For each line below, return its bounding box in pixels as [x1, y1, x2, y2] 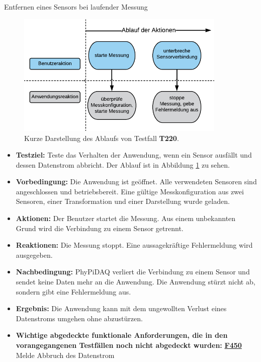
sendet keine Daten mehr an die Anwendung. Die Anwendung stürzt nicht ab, [16, 276, 255, 287]
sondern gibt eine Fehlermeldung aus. [16, 286, 131, 297]
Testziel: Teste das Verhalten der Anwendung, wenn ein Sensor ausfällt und [16, 150, 252, 160]
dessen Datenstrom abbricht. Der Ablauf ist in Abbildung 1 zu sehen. [16, 159, 230, 170]
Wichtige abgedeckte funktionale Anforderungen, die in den [16, 330, 228, 340]
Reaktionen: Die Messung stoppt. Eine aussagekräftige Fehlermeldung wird [16, 240, 253, 250]
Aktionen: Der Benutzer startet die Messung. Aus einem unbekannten [16, 213, 236, 224]
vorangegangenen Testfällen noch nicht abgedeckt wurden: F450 [16, 340, 242, 350]
